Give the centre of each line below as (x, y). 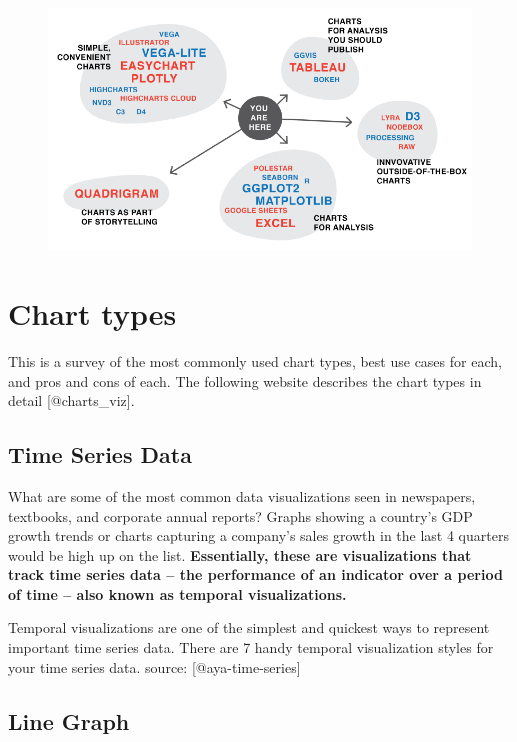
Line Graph (69, 720)
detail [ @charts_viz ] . (71, 400)
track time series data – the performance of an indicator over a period (255, 574)
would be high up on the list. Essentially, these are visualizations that (240, 554)
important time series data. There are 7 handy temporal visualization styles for (251, 647)
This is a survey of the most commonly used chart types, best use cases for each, (255, 360)
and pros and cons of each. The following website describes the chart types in (245, 380)
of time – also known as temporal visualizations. (177, 593)
